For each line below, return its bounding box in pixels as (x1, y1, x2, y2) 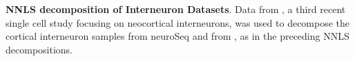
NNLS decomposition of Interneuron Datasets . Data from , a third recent (6, 2, 346, 16)
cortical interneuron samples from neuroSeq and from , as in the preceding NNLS (6, 29, 349, 43)
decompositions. (6, 42, 73, 56)
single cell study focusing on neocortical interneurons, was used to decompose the (6, 15, 350, 29)
